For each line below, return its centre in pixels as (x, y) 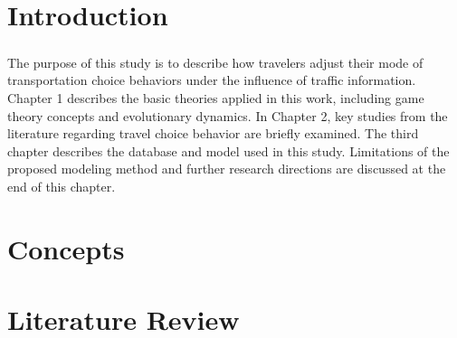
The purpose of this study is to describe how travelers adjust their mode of (215, 62)
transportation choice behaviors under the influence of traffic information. (212, 80)
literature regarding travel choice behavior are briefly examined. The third (213, 133)
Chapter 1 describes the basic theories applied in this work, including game (216, 97)
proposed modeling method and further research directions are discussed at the (227, 169)
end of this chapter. (62, 186)
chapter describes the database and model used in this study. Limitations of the (228, 150)
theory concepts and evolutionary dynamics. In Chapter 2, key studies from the (228, 115)
